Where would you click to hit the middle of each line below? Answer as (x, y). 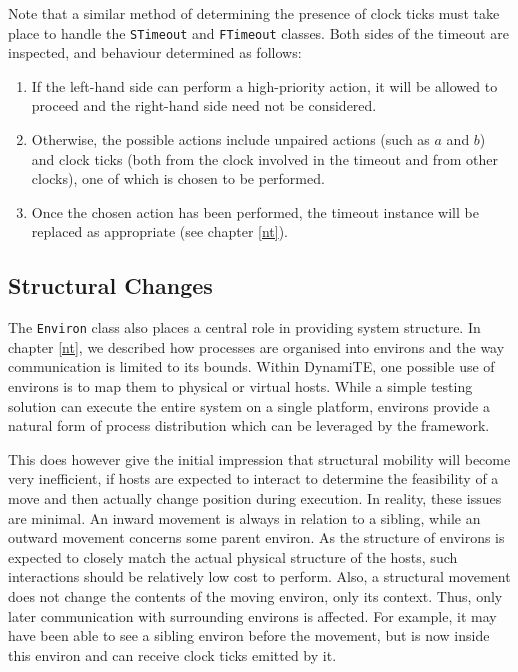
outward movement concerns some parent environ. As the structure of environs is (256, 537)
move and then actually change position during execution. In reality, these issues (255, 498)
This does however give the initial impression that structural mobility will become (259, 458)
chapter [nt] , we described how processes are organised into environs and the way (256, 346)
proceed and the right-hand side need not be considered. (204, 105)
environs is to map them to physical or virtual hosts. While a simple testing (240, 386)
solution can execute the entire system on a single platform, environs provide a (249, 405)
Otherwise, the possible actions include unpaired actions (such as (230, 139)
